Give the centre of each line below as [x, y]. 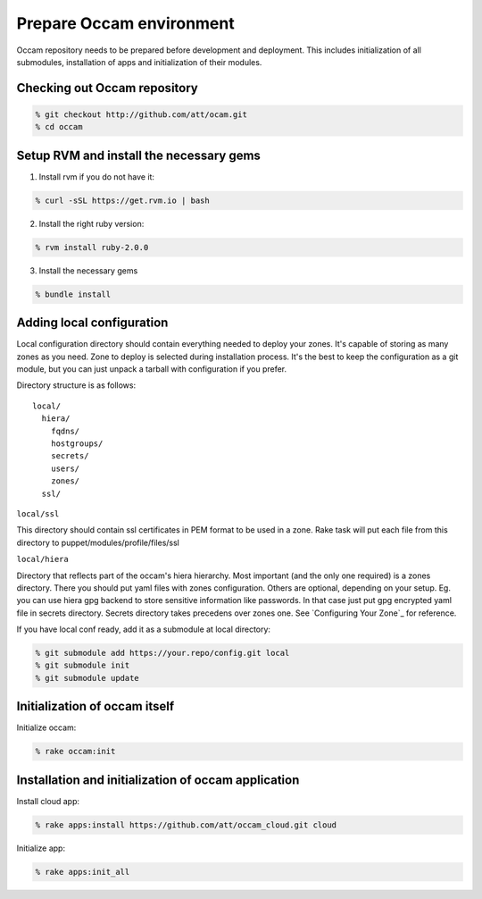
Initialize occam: [46, 727]
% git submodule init [83, 665]
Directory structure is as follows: [76, 385]
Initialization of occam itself [96, 706]
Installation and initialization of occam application [158, 780]
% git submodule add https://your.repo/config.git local [162, 653]
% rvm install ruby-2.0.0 [92, 247]
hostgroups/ [77, 443]
